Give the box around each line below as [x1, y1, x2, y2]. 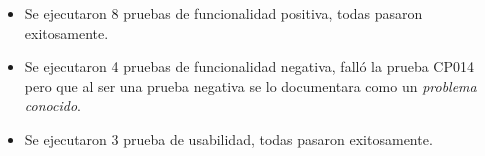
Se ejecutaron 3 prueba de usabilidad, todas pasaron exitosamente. [24, 128, 433, 149]
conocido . [24, 95, 81, 116]
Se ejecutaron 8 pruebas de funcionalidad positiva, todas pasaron [24, 3, 423, 23]
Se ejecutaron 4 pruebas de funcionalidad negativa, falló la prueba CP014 [24, 56, 475, 77]
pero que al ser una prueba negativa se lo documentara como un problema [24, 75, 477, 96]
